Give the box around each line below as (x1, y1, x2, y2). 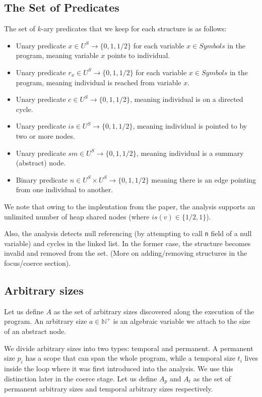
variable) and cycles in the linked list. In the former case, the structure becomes (4, 238, 251, 248)
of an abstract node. (4, 325, 67, 336)
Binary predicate (16, 174, 68, 185)
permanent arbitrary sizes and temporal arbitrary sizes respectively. (4, 383, 213, 393)
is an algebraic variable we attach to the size (113, 316, 250, 326)
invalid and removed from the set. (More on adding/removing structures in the (4, 248, 247, 258)
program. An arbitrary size (4, 316, 87, 326)
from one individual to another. (16, 184, 113, 195)
